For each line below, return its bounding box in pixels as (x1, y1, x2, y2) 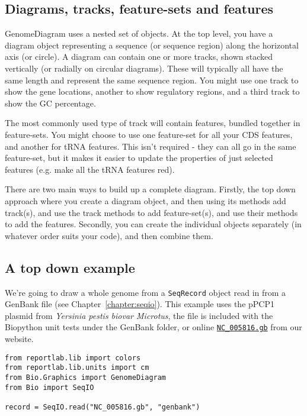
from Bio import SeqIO (5, 383, 94, 392)
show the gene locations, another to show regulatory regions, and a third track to (5, 85, 300, 98)
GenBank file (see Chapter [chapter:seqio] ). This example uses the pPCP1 (5, 298, 274, 310)
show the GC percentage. (5, 96, 96, 109)
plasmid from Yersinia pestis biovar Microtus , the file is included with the (5, 309, 273, 321)
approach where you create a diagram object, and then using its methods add (5, 194, 286, 207)
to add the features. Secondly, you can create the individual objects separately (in (5, 218, 302, 230)
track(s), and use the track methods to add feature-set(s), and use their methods (5, 206, 298, 218)
